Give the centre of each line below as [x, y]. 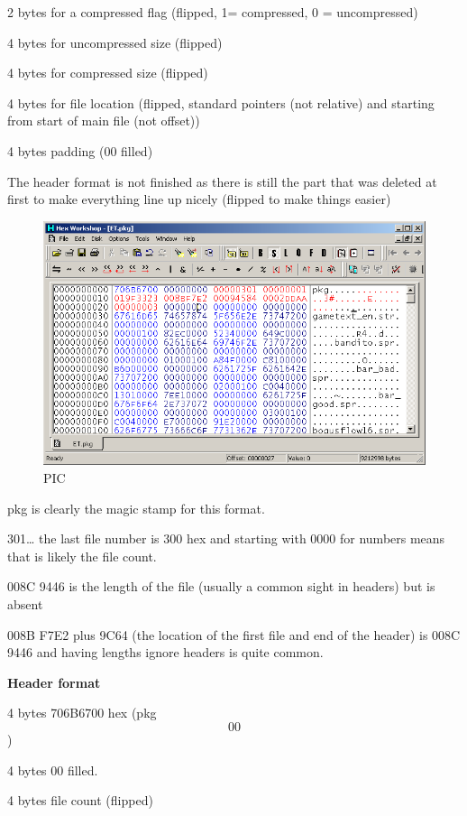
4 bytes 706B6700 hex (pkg [82, 713]
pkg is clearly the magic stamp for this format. [136, 508]
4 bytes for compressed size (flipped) [108, 73]
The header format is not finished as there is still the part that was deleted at [222, 181]
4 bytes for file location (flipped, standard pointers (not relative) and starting [221, 102]
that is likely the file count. [82, 556]
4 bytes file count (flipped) [80, 800]
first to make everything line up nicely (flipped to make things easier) [199, 199]
